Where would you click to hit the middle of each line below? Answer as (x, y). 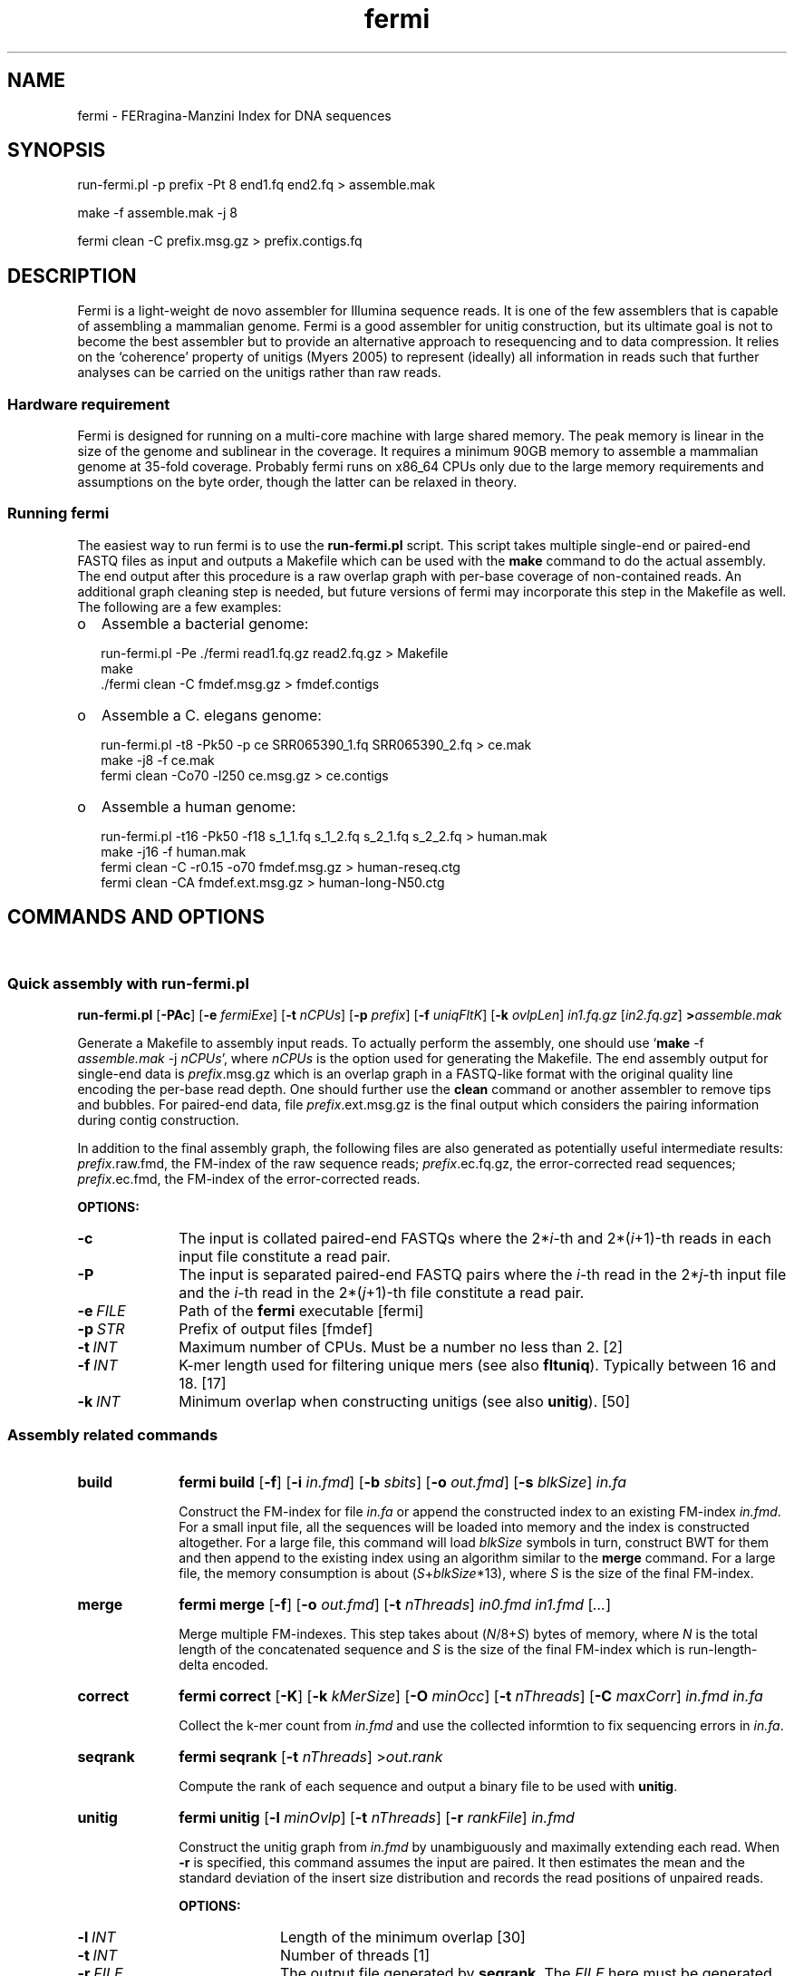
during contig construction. (158, 1120)
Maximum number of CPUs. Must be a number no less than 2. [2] (401, 1347)
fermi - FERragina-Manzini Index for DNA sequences (234, 115)
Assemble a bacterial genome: (205, 623)
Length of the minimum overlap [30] (402, 1937)
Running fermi (58, 513)
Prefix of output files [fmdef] (276, 1329)
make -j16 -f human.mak (174, 851)
